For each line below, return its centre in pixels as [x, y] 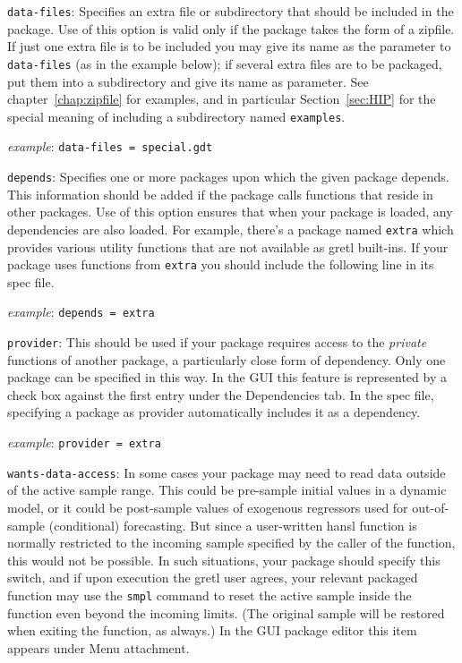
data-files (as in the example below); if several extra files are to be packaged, [225, 63]
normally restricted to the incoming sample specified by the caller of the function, [231, 543]
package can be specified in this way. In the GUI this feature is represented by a [227, 377]
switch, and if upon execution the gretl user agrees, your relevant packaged [213, 578]
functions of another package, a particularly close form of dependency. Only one [227, 359]
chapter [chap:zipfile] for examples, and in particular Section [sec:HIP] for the [222, 99]
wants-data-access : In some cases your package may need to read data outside [227, 472]
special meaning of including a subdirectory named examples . [176, 116]
